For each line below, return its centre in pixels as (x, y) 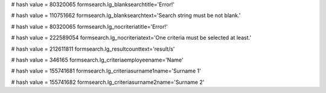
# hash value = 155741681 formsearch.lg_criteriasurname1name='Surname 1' (106, 71)
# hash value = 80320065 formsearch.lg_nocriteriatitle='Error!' (90, 27)
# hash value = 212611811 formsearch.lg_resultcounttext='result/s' (93, 49)
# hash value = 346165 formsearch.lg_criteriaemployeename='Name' (97, 60)
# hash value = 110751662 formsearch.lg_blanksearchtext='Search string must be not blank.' (126, 16)
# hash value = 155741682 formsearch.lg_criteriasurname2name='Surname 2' (108, 82)
